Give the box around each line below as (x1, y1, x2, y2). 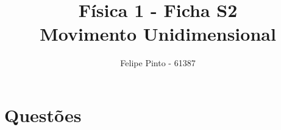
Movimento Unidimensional (40, 21, 276, 46)
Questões (4, 102, 82, 127)
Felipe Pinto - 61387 (120, 56, 196, 69)
